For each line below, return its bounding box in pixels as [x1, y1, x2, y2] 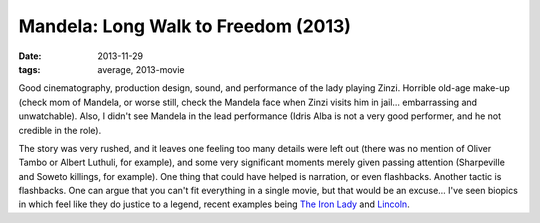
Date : [18, 50, 42, 62]
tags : [18, 63, 41, 75]
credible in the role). [18, 124, 102, 136]
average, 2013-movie [97, 63, 185, 75]
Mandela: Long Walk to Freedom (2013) [18, 15, 352, 37]
